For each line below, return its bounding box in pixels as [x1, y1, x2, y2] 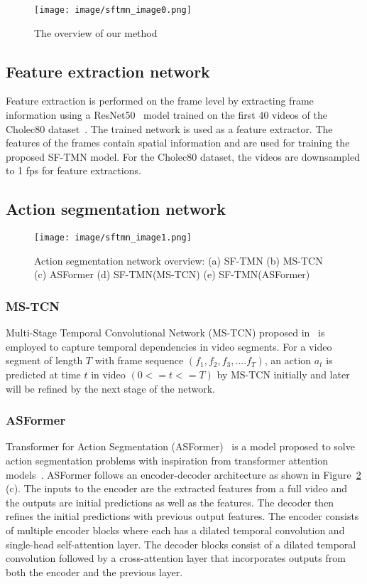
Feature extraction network [6, 60, 210, 82]
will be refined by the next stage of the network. [6, 381, 215, 395]
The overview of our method [34, 25, 158, 40]
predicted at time [6, 367, 81, 382]
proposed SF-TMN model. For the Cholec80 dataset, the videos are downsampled [6, 149, 360, 164]
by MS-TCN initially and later [217, 367, 350, 382]
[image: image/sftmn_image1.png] [34, 233, 192, 243]
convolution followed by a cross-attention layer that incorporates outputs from [6, 551, 346, 566]
